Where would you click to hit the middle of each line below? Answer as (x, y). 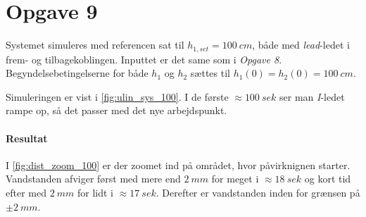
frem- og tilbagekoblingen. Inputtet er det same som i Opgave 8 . (144, 59)
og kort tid (328, 179)
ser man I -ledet (312, 96)
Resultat (27, 138)
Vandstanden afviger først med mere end (93, 179)
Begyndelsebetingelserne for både (77, 73)
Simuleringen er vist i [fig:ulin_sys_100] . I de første (117, 96)
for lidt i (95, 192)
